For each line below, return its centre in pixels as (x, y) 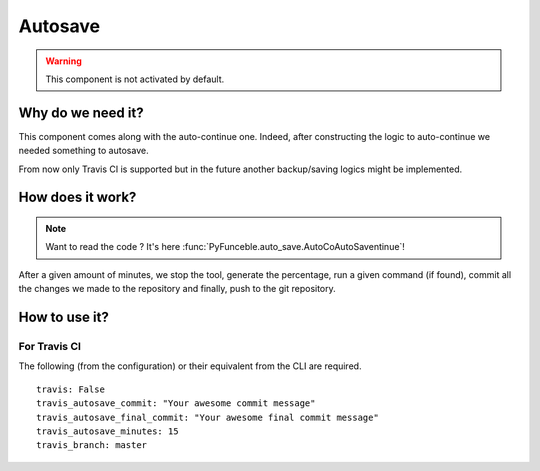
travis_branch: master (92, 445)
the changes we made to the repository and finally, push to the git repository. (177, 289)
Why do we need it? (81, 112)
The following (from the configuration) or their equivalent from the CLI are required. (190, 366)
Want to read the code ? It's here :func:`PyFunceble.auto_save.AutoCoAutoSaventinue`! (225, 247)
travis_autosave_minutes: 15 (107, 431)
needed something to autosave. (83, 151)
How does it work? (77, 197)
